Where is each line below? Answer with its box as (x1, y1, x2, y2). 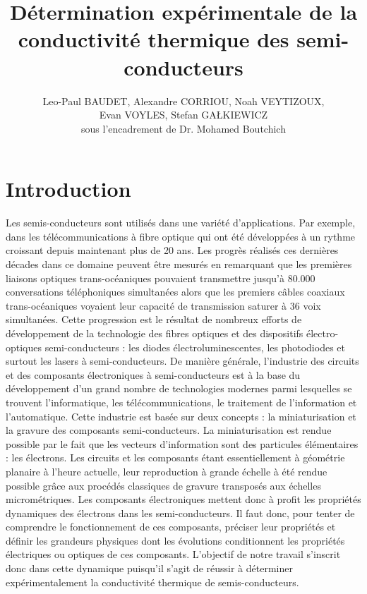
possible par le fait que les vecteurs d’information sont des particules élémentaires (6, 436, 359, 451)
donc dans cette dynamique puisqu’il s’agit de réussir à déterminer (6, 561, 293, 576)
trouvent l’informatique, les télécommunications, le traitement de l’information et (6, 394, 357, 409)
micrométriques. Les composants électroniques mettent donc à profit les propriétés (6, 492, 361, 507)
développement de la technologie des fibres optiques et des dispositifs (6, 325, 303, 340)
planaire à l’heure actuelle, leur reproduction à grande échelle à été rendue (6, 463, 327, 478)
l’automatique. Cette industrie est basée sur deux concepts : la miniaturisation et (6, 408, 356, 423)
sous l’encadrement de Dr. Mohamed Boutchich (81, 121, 286, 135)
